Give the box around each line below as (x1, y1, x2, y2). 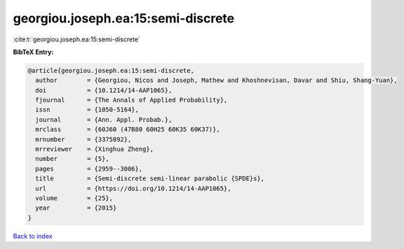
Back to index (13, 231, 53, 240)
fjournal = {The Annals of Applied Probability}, (35, 96, 228, 105)
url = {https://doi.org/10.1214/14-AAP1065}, (35, 184, 231, 192)
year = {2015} (35, 204, 117, 212)
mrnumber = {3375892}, (35, 135, 132, 143)
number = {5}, (35, 155, 110, 163)
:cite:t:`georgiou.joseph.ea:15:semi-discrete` (13, 35, 140, 43)
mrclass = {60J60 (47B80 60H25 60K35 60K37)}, (35, 126, 220, 133)
